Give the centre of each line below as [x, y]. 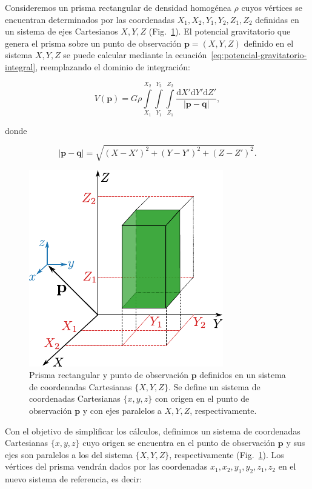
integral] [20, 66]
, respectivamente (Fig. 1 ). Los [227, 454]
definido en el [269, 43]
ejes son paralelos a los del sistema [69, 454]
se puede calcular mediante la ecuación [135, 55]
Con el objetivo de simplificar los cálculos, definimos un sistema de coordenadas [153, 431]
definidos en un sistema [243, 375]
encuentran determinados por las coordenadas [90, 19]
